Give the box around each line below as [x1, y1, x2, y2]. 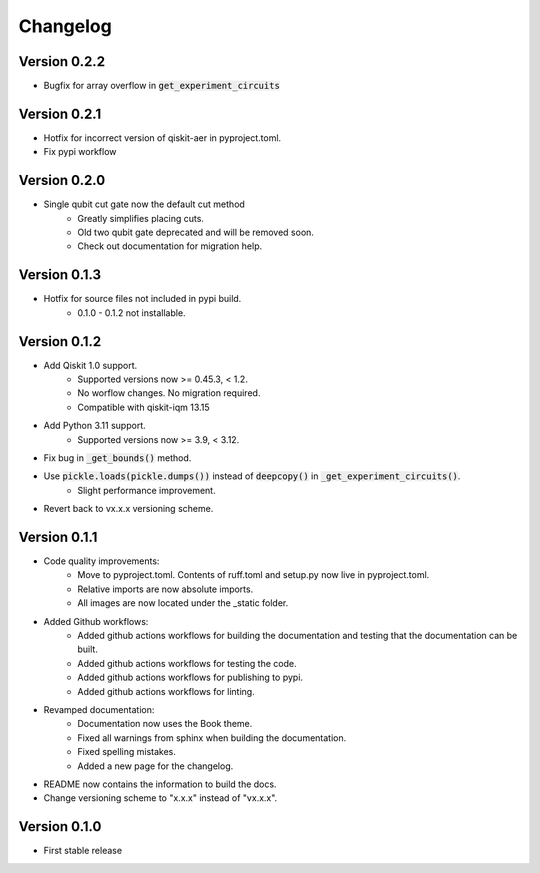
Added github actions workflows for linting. [77, 685, 255, 697]
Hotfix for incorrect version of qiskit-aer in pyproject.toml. [43, 131, 282, 144]
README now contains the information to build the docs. [43, 778, 277, 790]
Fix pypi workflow [43, 146, 117, 158]
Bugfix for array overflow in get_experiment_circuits [43, 80, 280, 92]
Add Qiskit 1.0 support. [43, 359, 138, 371]
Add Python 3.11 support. [43, 420, 147, 432]
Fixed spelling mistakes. [77, 746, 177, 758]
